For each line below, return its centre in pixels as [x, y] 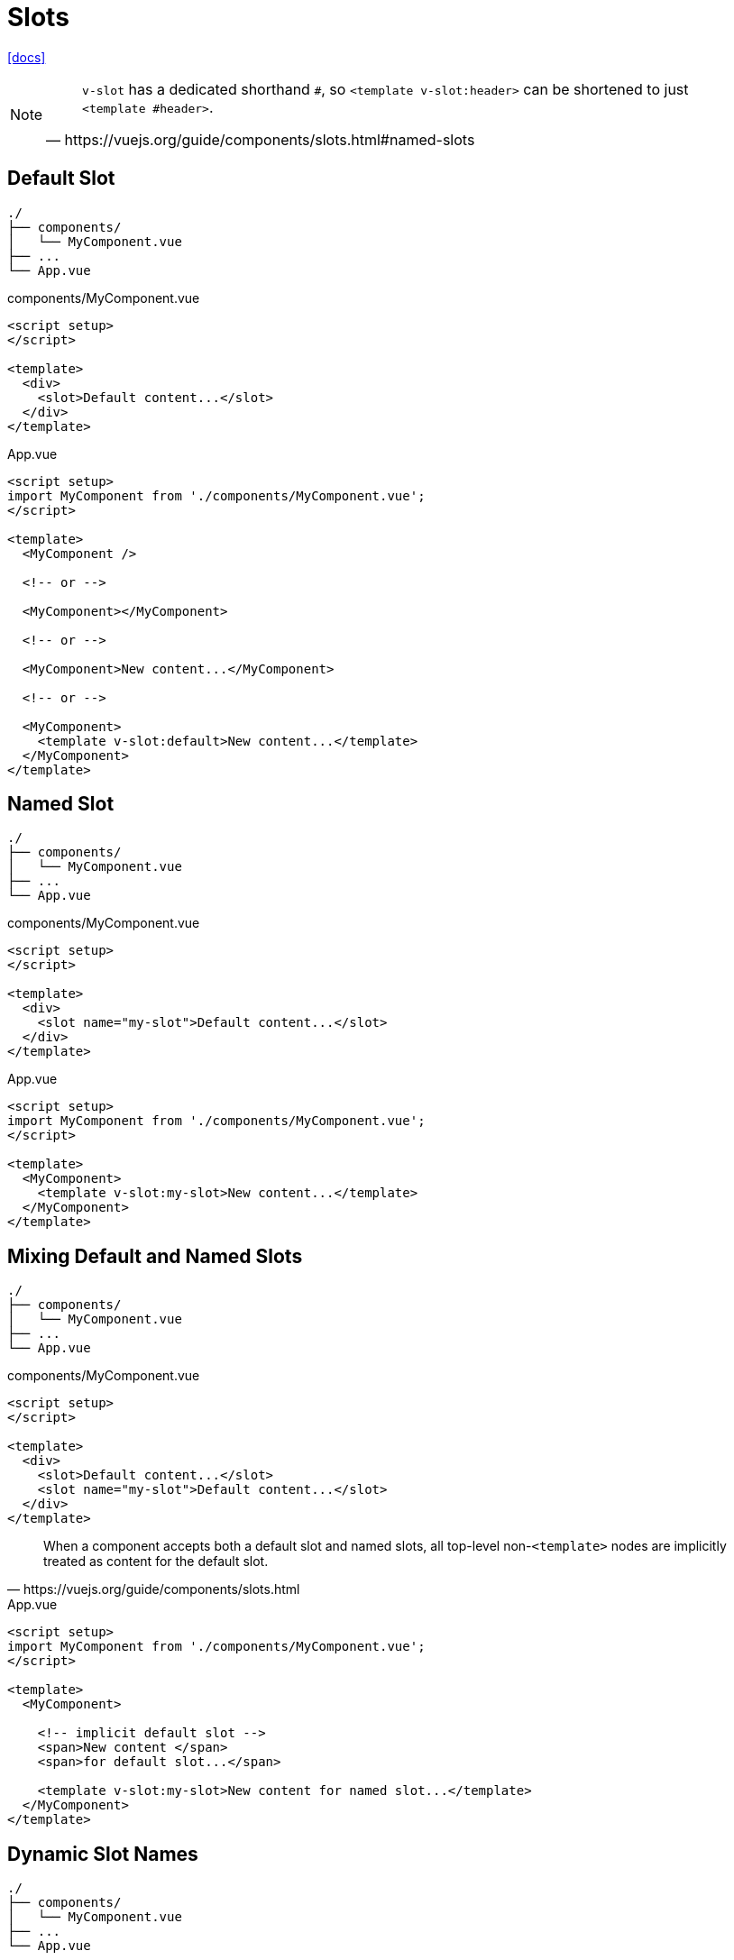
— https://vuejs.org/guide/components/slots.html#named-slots [261, 139]
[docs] [27, 57]
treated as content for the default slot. [156, 1562]
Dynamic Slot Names [103, 1854]
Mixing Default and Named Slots [155, 1256]
